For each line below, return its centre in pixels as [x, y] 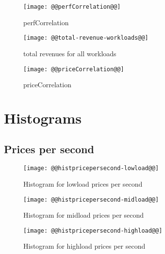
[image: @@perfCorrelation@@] [72, 7]
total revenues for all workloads [70, 53]
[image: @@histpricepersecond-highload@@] [93, 230]
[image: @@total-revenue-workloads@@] [86, 38]
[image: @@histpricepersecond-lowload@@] [91, 168]
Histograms [43, 118]
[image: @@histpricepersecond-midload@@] [91, 199]
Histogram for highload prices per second [84, 246]
